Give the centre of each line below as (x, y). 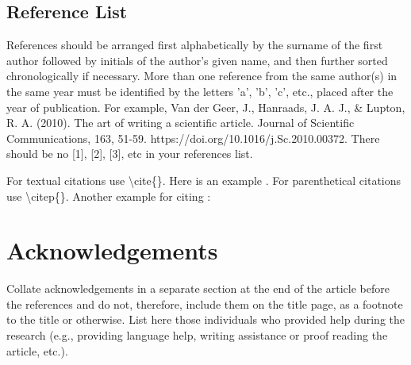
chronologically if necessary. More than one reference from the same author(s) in (202, 76)
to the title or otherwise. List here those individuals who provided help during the (206, 319)
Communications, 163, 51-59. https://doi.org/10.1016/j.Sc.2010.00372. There (193, 138)
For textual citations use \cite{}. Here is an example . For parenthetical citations (204, 180)
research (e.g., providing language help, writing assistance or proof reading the (197, 335)
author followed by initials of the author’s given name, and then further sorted (197, 60)
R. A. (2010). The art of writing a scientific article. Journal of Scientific (181, 123)
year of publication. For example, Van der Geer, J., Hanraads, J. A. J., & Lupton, (206, 107)
